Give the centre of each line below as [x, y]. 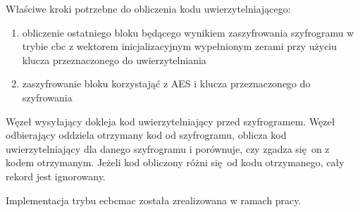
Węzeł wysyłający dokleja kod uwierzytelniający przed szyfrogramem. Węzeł [170, 121]
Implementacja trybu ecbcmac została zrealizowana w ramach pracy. [154, 200]
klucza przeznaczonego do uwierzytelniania [114, 60]
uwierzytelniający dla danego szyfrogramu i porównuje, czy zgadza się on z [168, 148]
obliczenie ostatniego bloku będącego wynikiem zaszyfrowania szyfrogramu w [188, 32]
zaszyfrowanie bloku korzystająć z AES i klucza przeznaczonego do [166, 83]
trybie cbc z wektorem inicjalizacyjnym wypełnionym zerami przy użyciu [180, 46]
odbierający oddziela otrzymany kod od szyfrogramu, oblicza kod [146, 135]
